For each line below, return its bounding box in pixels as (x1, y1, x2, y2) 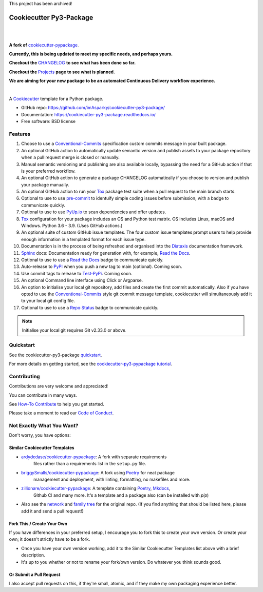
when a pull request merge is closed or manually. (21, 154, 120, 161)
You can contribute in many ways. (9, 392, 77, 398)
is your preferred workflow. (21, 168, 76, 174)
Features (9, 130, 31, 137)
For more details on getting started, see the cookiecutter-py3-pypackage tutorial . (9, 361, 172, 367)
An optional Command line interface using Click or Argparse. (21, 277, 143, 283)
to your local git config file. (21, 298, 75, 304)
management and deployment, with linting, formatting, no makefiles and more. (33, 476, 190, 483)
